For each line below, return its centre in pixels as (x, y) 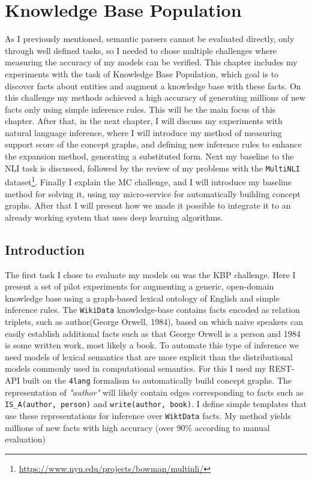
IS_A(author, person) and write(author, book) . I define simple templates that (156, 404)
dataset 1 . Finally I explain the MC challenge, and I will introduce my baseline (148, 181)
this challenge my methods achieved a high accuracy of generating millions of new (155, 97)
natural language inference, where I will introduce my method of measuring (143, 132)
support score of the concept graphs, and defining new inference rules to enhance (153, 144)
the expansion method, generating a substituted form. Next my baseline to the (149, 156)
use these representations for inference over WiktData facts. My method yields (148, 415)
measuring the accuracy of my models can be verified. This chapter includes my (151, 62)
